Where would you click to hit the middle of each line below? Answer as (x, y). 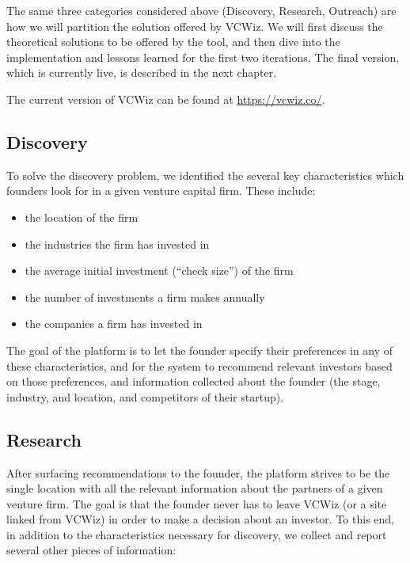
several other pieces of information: (91, 550)
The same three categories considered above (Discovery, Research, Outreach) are (201, 10)
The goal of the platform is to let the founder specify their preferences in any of (200, 350)
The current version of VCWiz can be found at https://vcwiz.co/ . (166, 99)
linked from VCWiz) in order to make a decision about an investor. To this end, (200, 519)
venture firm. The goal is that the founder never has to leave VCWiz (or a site (197, 503)
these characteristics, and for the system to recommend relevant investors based (199, 365)
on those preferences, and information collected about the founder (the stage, (194, 381)
